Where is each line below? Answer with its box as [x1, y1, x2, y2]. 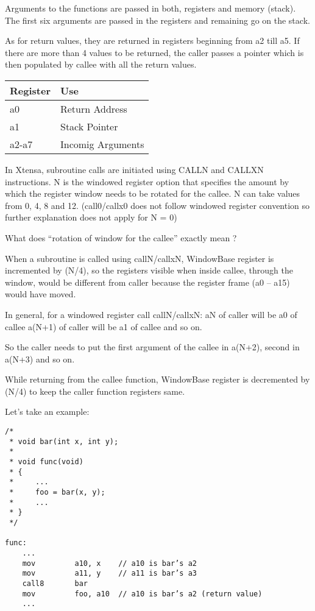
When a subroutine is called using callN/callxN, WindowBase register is [5, 252, 274, 264]
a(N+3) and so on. [5, 352, 75, 365]
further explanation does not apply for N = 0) [5, 211, 177, 224]
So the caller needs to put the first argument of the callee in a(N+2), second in [5, 341, 300, 353]
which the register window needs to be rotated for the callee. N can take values [5, 187, 300, 200]
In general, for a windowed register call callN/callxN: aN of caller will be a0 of [5, 308, 297, 320]
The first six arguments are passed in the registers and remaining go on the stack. [5, 13, 310, 26]
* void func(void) [9, 457, 83, 467]
